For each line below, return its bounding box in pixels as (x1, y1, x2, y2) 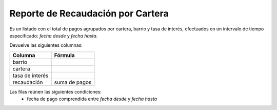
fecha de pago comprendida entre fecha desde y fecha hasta (27, 96, 157, 102)
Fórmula (54, 51, 75, 59)
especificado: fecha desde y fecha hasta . (9, 32, 98, 39)
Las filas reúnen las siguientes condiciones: (9, 88, 102, 95)
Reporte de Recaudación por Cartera (9, 8, 169, 19)
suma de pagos (54, 79, 92, 86)
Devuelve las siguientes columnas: (9, 42, 83, 48)
